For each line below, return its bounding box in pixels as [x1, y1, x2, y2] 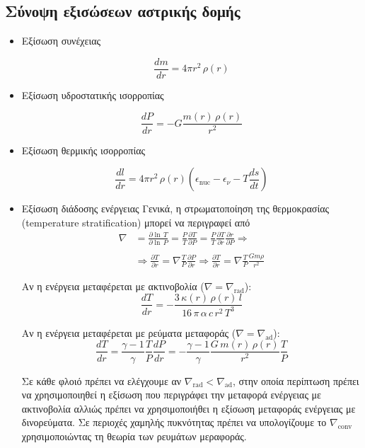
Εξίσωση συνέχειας [21, 33, 101, 48]
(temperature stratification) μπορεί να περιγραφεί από [21, 214, 250, 229]
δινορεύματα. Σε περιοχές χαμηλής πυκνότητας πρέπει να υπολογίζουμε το [21, 415, 327, 430]
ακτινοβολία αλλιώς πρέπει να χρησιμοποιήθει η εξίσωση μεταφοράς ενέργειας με [21, 401, 356, 415]
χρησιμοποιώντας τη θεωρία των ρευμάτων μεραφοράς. [21, 428, 247, 443]
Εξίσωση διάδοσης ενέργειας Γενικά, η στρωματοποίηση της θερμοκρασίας [21, 201, 330, 216]
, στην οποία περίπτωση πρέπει [232, 373, 359, 388]
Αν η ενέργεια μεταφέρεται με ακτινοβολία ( [21, 278, 204, 293]
